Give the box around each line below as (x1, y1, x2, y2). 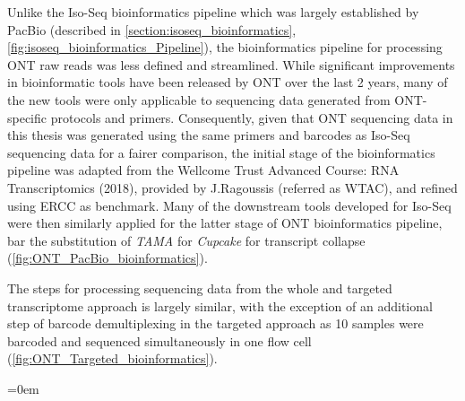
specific (7, 108, 47, 126)
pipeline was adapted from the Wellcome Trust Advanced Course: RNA (7, 161, 400, 179)
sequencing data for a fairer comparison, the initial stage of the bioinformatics (7, 143, 435, 161)
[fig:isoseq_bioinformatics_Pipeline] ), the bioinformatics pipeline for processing (7, 38, 443, 57)
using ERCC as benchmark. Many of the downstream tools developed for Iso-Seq (7, 196, 452, 214)
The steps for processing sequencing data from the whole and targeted (7, 278, 392, 297)
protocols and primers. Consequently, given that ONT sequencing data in (50, 108, 453, 126)
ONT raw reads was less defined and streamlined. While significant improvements (7, 55, 455, 74)
